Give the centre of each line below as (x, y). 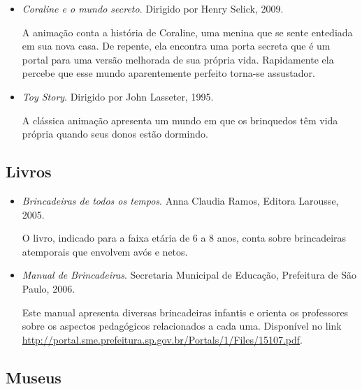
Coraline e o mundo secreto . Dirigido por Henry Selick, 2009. (153, 8)
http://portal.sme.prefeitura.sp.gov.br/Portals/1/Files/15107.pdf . (162, 339)
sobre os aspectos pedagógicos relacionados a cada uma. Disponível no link (182, 326)
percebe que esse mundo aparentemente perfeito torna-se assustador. (168, 73)
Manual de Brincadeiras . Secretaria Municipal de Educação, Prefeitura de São (189, 275)
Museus (34, 377)
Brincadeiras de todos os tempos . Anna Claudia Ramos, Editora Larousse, (180, 200)
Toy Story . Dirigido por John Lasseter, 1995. (118, 96)
